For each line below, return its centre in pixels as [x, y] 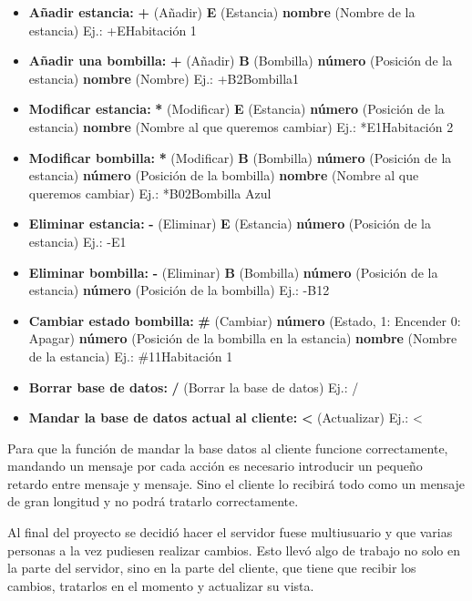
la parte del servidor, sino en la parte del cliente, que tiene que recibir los [212, 568]
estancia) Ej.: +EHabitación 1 [113, 30]
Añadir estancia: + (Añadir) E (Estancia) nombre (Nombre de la [222, 12]
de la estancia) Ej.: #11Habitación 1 [131, 356]
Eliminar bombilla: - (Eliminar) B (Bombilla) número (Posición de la [233, 272]
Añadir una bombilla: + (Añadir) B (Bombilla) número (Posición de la [241, 61]
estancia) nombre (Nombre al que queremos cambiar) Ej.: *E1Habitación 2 [241, 126]
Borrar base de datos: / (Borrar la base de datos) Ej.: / [194, 387]
